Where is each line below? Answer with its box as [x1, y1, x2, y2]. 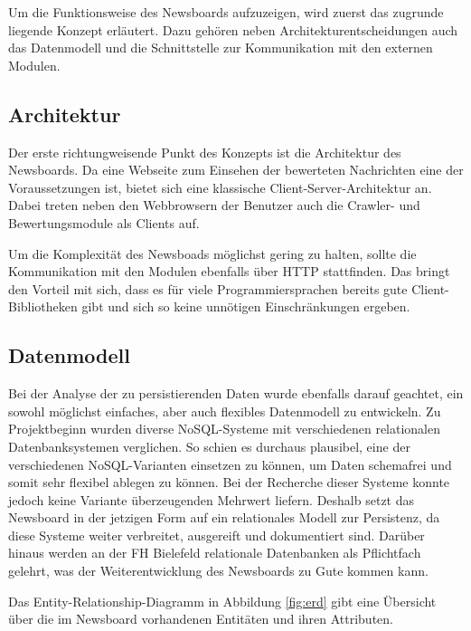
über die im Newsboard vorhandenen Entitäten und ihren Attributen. [8, 609, 393, 628]
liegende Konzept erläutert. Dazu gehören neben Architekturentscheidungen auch [8, 20, 458, 39]
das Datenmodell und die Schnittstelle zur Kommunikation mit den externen [8, 38, 433, 57]
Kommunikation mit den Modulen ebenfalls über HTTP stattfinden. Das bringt [8, 262, 450, 281]
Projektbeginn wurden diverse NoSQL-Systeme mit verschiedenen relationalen [8, 419, 441, 438]
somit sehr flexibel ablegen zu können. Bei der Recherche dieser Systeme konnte [8, 473, 450, 492]
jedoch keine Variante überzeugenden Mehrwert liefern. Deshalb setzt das [8, 490, 415, 509]
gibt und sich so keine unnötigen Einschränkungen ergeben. [81, 297, 410, 316]
